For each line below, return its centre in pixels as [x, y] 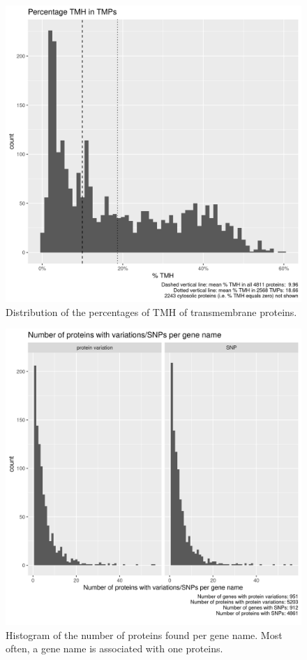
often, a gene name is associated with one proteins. [114, 648]
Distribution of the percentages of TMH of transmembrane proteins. [151, 311]
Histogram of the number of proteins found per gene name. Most [144, 634]
